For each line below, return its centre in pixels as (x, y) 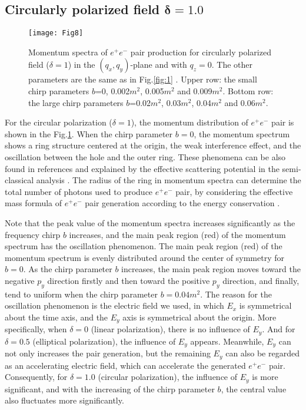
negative (20, 280)
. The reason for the (236, 294)
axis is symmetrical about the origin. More (199, 317)
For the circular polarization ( (59, 122)
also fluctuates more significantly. (64, 400)
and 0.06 (240, 102)
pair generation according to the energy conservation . (182, 203)
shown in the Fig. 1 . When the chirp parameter (89, 133)
